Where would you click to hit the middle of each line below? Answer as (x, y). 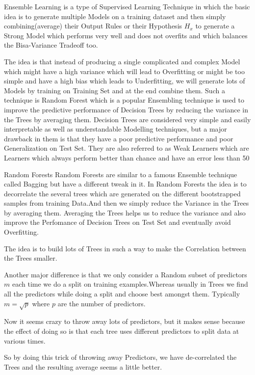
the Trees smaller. (31, 258)
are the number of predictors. (102, 303)
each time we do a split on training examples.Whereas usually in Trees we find (130, 284)
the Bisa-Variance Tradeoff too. (51, 45)
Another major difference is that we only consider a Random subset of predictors (126, 274)
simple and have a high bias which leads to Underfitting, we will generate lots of (125, 81)
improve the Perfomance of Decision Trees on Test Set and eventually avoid (117, 222)
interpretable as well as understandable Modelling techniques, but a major (115, 129)
